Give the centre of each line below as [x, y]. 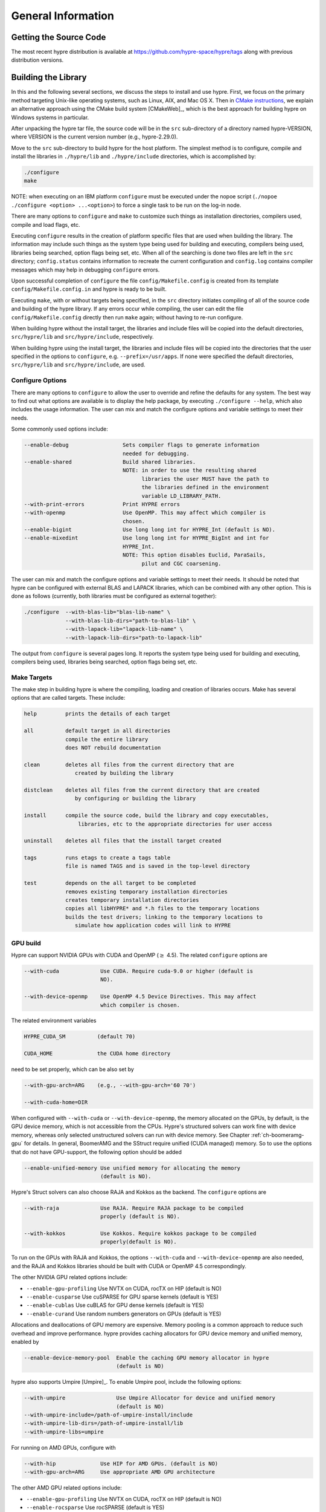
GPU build [26, 943]
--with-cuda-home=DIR [56, 1102]
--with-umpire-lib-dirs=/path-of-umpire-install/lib [104, 1423]
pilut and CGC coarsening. [181, 563]
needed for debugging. [156, 453]
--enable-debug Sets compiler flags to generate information [142, 445]
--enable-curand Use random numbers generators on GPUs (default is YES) [124, 1314]
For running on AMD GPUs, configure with [63, 1447]
